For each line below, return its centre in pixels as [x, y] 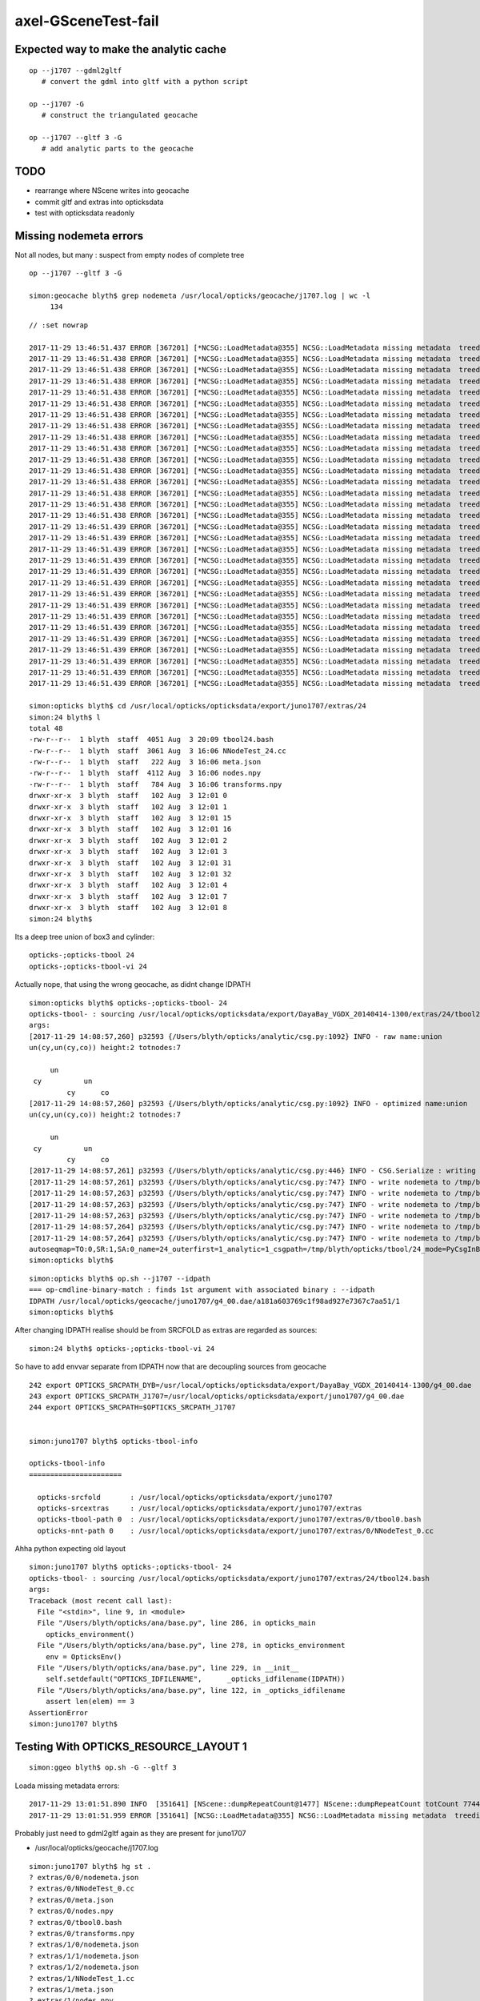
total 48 [46, 728]
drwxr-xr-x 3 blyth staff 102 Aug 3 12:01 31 [130, 863]
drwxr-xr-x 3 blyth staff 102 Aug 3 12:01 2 [128, 840]
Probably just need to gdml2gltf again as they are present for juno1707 [131, 1833]
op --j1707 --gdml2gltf [76, 70]
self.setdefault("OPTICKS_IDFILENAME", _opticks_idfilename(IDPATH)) [195, 1679]
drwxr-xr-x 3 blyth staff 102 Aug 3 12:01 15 [130, 818]
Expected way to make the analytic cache [121, 49]
